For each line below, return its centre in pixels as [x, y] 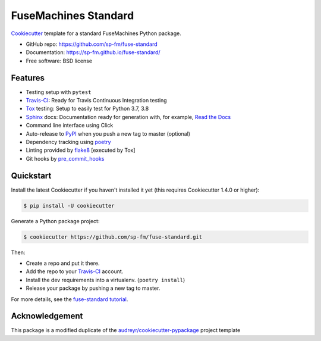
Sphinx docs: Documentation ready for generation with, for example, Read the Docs [128, 117]
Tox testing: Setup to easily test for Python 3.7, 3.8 [87, 109]
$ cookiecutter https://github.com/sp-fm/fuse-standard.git [113, 237]
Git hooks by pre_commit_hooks [65, 158]
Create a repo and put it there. [63, 263]
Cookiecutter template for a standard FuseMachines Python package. [96, 33]
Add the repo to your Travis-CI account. [75, 271]
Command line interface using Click [70, 126]
